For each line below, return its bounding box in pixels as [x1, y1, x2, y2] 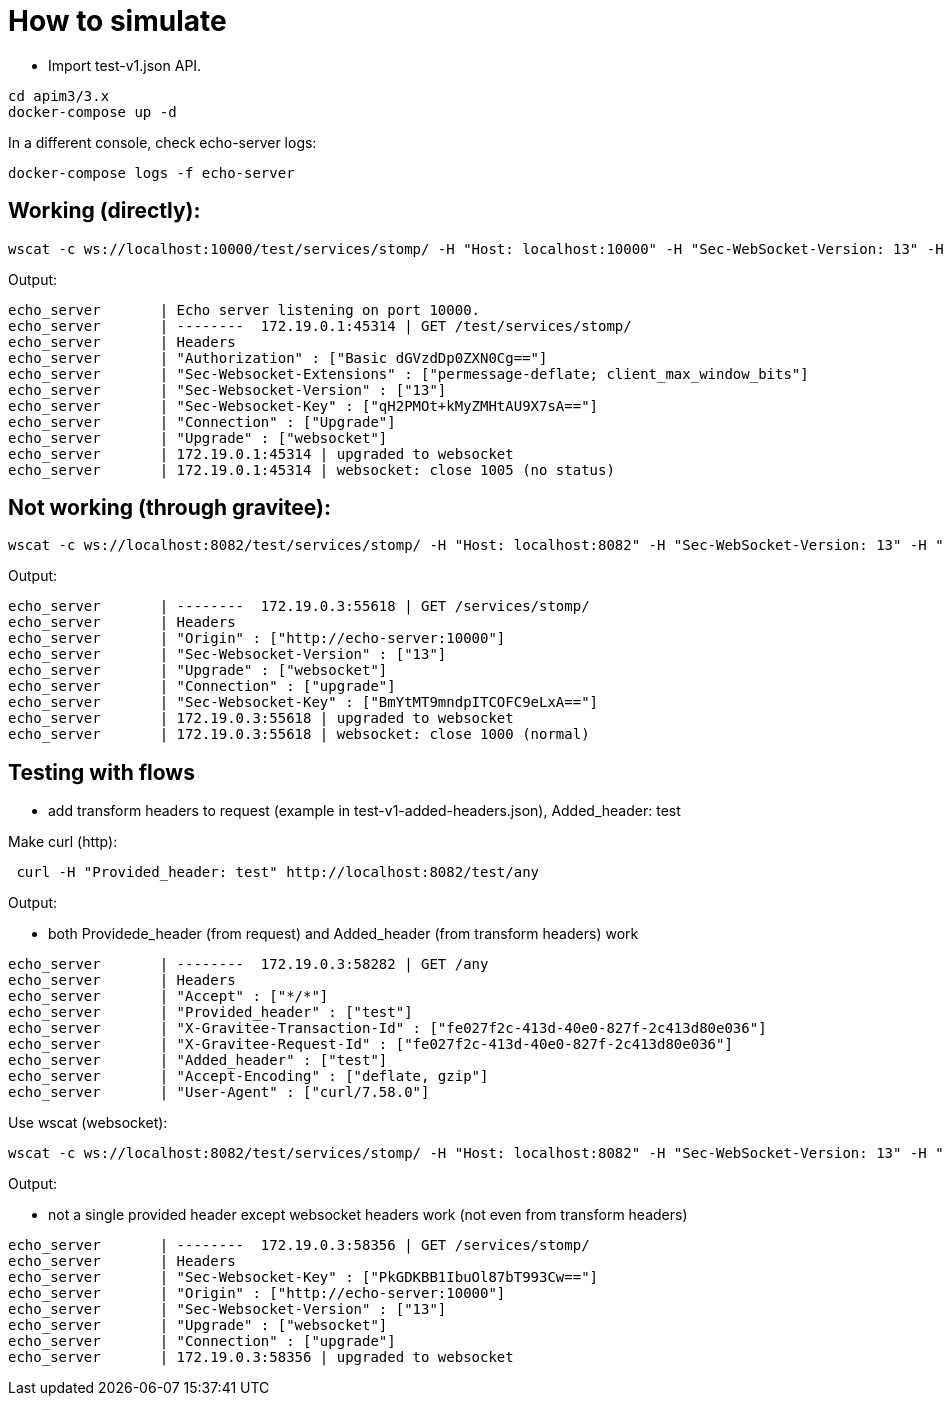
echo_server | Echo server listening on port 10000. [8, 301, 481, 318]
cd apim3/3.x [8, 87, 110, 104]
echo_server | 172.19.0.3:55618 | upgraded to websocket [8, 710, 514, 727]
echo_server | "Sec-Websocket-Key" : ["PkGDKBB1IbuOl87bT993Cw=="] [8, 1269, 599, 1286]
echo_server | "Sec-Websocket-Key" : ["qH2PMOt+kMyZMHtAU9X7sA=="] [8, 397, 599, 414]
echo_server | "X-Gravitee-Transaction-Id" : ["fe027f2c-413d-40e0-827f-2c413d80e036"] [8, 1020, 767, 1037]
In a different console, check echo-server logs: [8, 133, 317, 151]
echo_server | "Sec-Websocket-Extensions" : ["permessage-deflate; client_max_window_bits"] [8, 365, 809, 382]
